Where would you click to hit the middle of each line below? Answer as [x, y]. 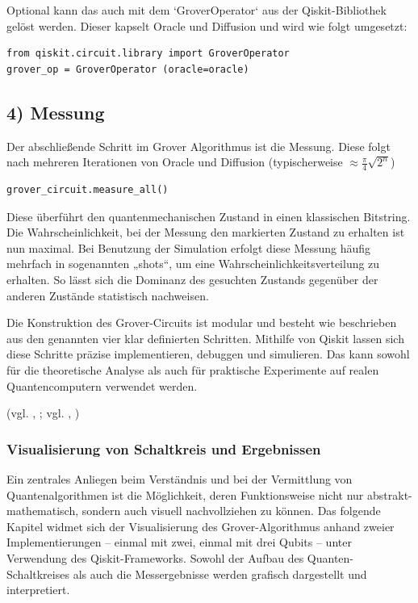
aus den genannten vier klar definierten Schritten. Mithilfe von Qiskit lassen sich [205, 338]
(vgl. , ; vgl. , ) [43, 413]
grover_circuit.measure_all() [88, 190]
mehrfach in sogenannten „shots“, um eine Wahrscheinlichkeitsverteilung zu [193, 264]
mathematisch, [43, 511]
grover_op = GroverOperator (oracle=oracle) [128, 69]
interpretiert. [38, 590]
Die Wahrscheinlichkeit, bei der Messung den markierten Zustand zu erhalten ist [206, 232]
